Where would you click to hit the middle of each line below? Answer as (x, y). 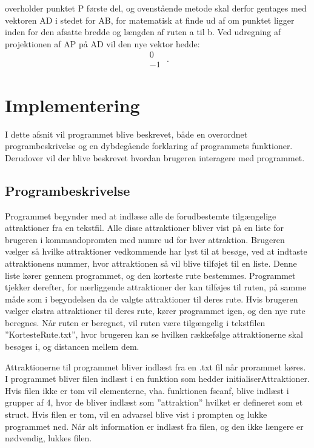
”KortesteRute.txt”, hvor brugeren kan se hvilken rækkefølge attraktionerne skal (154, 334)
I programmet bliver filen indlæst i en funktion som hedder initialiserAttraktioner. (158, 379)
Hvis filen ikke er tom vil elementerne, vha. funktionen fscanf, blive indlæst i (147, 390)
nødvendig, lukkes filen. (48, 438)
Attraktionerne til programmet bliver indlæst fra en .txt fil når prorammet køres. (155, 366)
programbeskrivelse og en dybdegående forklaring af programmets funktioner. (149, 146)
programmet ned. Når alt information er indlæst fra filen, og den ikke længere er (154, 426)
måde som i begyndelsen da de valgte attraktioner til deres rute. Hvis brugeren (152, 299)
